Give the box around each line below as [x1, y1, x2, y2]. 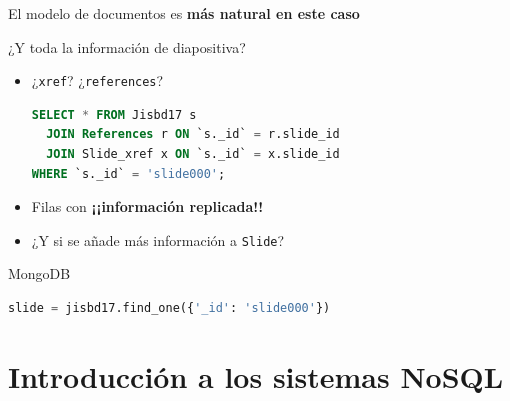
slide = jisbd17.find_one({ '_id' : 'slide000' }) [8, 301, 331, 316]
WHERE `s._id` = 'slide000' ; [31, 166, 226, 181]
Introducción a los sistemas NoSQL [8, 355, 504, 396]
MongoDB [8, 263, 71, 284]
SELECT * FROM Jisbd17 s [31, 107, 197, 122]
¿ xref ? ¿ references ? [31, 70, 164, 91]
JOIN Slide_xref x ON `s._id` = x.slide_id [46, 147, 340, 162]
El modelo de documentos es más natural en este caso [8, 3, 360, 23]
